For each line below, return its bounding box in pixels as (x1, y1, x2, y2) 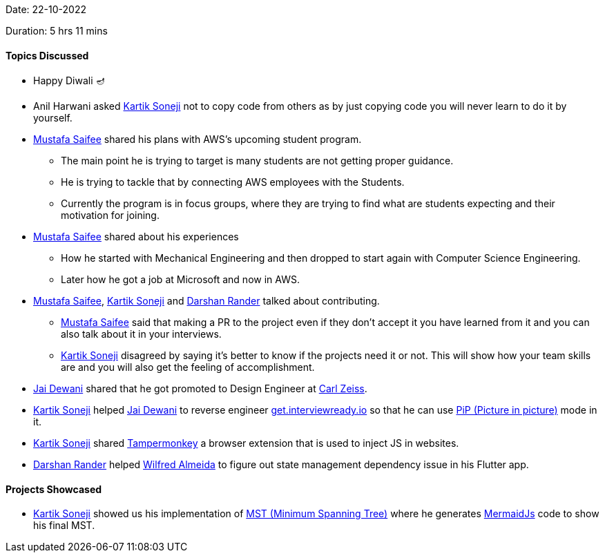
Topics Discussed (6, 49, 89, 61)
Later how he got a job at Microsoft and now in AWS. (61, 273, 300, 286)
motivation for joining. (61, 209, 160, 222)
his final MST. (33, 519, 95, 532)
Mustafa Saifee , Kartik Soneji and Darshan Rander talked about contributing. (33, 295, 380, 307)
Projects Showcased (6, 483, 102, 495)
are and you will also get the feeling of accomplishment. (61, 361, 315, 374)
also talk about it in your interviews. (61, 328, 222, 340)
